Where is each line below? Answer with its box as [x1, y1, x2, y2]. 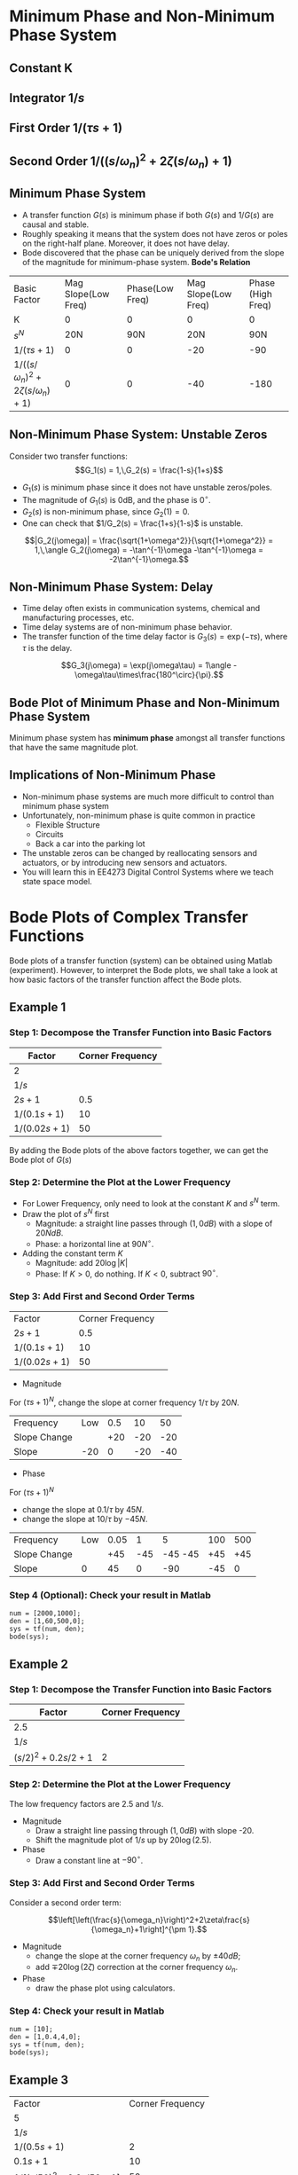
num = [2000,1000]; [9, 1609, 82, 1618]
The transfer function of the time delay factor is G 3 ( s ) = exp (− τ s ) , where [21, 632, 288, 644]
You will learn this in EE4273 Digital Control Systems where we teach [21, 867, 274, 877]
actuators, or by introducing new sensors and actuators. [21, 857, 228, 868]
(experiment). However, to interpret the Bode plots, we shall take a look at [9, 964, 278, 975]
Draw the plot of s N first [21, 1207, 109, 1220]
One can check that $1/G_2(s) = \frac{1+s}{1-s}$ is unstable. [21, 517, 244, 529]
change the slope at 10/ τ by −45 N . [21, 1514, 148, 1525]
